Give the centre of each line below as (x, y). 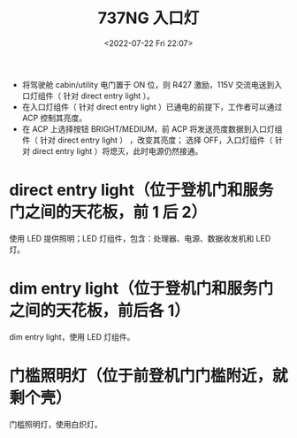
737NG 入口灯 (148, 18)
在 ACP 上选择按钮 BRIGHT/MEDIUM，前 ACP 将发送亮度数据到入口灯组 (152, 128)
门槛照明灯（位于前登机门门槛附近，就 (149, 376)
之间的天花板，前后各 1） (99, 311)
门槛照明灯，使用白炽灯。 (56, 424)
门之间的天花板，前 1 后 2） (108, 212)
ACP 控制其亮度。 (54, 118)
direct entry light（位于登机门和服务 (141, 190)
